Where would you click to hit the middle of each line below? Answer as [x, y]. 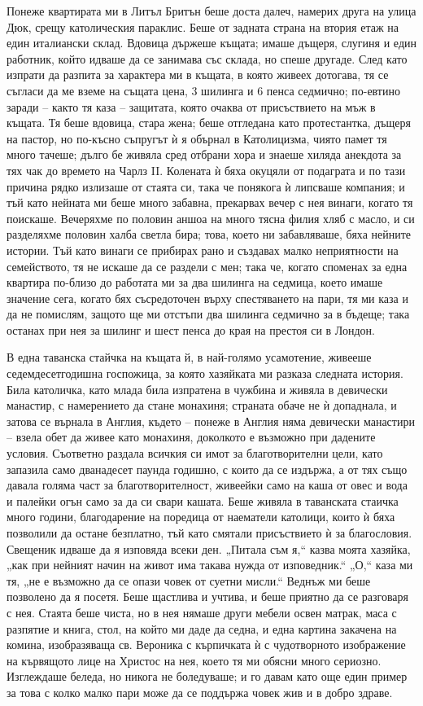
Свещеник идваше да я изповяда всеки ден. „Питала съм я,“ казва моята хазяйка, [209, 548]
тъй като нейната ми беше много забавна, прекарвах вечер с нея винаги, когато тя [210, 202]
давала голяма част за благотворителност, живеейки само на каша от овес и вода [207, 485]
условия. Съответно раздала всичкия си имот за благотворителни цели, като [195, 453]
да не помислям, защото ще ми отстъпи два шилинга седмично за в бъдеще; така [208, 314]
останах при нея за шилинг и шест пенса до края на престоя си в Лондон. [191, 329]
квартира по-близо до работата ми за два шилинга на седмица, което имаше [195, 282]
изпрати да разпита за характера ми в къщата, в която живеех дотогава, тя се [198, 75]
